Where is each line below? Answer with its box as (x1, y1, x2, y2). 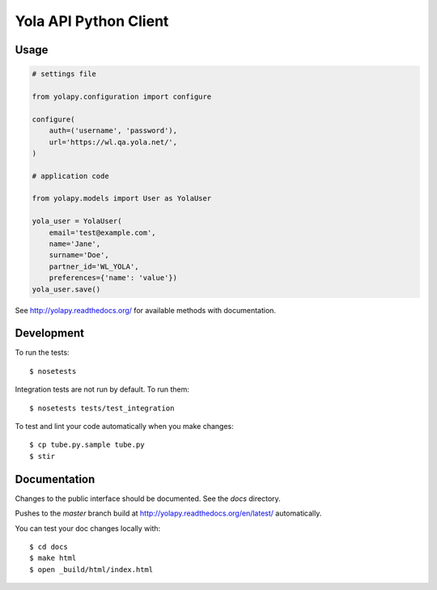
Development (15, 326, 85, 340)
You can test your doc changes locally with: (15, 523, 161, 533)
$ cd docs (29, 542, 68, 551)
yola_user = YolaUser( (32, 217, 122, 226)
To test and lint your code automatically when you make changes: (15, 422, 234, 431)
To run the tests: (15, 348, 70, 358)
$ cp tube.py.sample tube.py (29, 440, 145, 449)
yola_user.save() (32, 284, 101, 294)
